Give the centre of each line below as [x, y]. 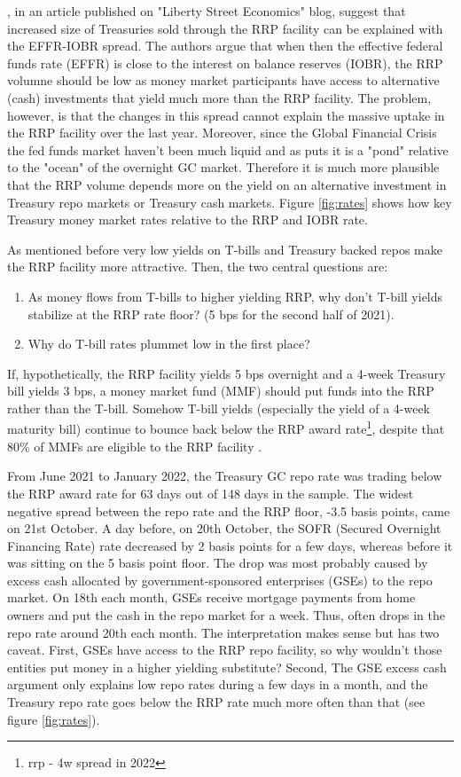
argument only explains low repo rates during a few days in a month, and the [218, 684]
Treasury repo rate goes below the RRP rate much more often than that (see [216, 702]
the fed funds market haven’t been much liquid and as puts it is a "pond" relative [228, 149]
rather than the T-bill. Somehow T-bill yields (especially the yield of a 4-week [219, 408]
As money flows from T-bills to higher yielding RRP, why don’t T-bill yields [235, 296]
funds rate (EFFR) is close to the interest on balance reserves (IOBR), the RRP [225, 63]
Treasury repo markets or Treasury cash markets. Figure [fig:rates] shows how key [230, 202]
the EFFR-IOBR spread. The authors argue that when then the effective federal [225, 46]
